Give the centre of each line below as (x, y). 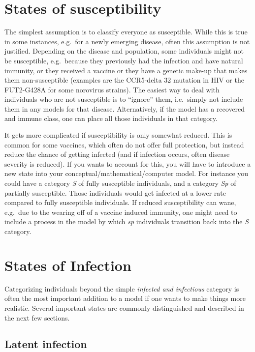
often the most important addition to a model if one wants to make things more (125, 298)
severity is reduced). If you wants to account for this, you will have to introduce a (128, 163)
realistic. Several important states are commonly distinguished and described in (124, 308)
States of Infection (68, 265)
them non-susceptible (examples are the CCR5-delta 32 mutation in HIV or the (124, 80)
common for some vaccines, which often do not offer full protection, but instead (124, 144)
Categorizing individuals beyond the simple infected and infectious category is (122, 288)
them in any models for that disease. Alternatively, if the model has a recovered (125, 108)
